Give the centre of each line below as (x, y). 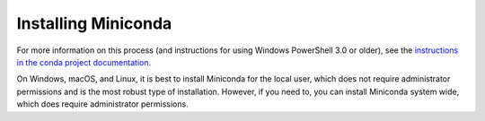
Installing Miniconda (94, 23)
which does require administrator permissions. (102, 104)
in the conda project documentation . (84, 62)
